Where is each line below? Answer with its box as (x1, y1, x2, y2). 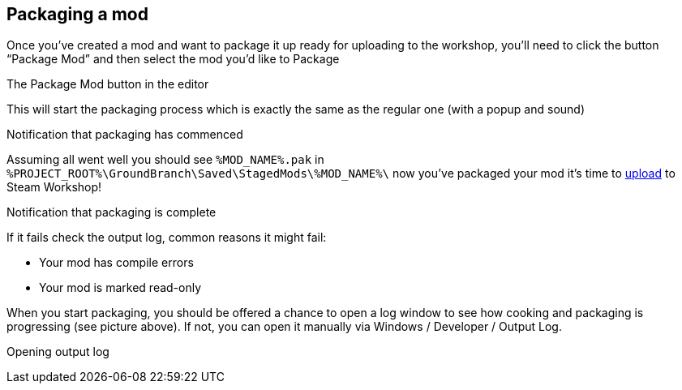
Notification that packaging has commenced (6, 127, 243, 142)
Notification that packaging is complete (6, 205, 217, 220)
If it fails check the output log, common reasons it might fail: (6, 230, 327, 245)
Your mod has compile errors (39, 255, 194, 270)
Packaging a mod (6, 4, 148, 24)
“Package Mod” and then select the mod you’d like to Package (6, 52, 340, 66)
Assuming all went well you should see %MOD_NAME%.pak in (6, 152, 324, 167)
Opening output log (6, 345, 109, 359)
